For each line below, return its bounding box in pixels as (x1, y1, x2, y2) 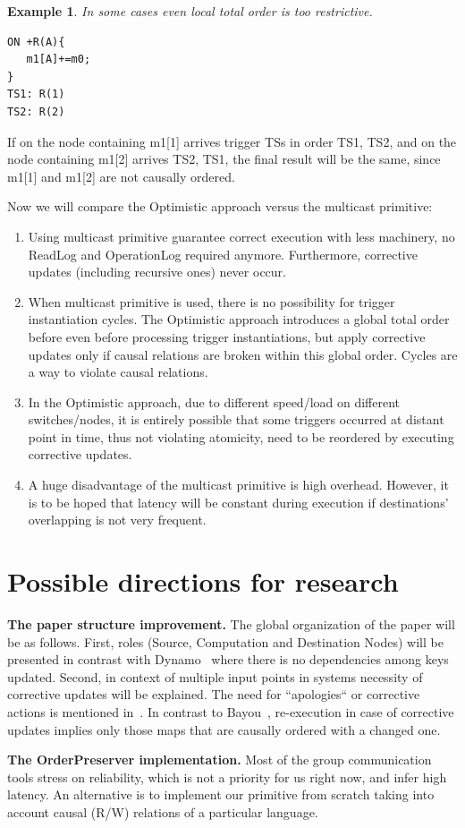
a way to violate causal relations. (28, 363, 208, 381)
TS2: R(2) (7, 105, 65, 118)
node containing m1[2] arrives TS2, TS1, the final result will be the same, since (7, 149, 441, 168)
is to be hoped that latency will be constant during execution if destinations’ (28, 492, 449, 511)
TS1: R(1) (7, 88, 65, 101)
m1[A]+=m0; (26, 53, 91, 66)
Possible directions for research (7, 563, 399, 600)
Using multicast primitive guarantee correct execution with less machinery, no (28, 226, 455, 245)
